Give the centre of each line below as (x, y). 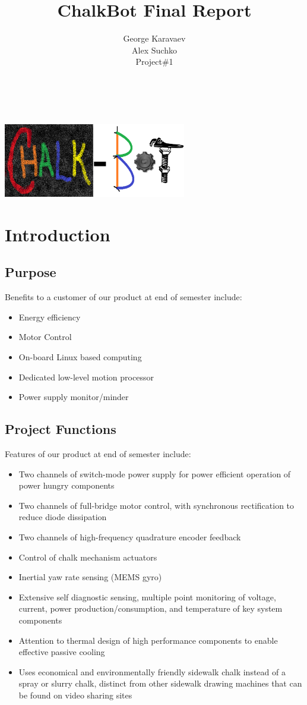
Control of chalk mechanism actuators (88, 557)
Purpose (31, 272)
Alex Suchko (154, 50)
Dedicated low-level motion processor (86, 377)
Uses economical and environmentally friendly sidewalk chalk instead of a (152, 671)
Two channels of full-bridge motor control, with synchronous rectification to (156, 505)
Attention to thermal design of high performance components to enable (148, 640)
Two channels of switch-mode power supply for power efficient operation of (155, 473)
